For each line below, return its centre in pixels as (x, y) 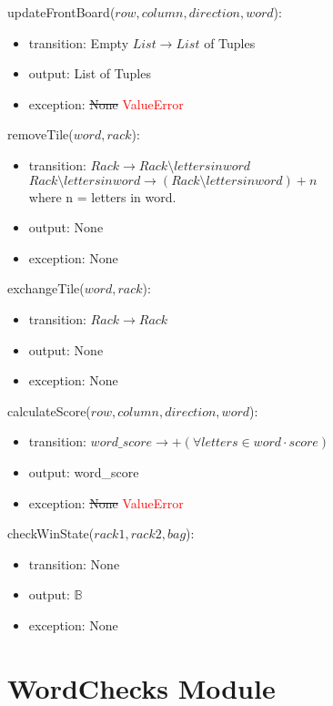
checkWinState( (51, 533)
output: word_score (84, 471)
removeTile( (40, 134)
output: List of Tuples (90, 73)
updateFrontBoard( (61, 12)
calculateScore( (49, 410)
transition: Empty (79, 42)
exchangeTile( (46, 288)
